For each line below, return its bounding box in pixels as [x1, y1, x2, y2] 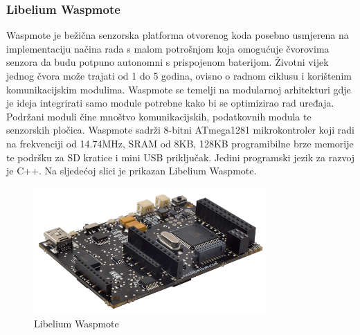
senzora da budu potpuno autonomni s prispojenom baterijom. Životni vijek [6, 55, 329, 69]
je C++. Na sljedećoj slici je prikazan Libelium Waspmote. [6, 163, 257, 178]
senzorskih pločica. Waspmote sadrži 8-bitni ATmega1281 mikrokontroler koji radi [6, 123, 355, 137]
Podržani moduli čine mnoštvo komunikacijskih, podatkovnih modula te [6, 109, 312, 123]
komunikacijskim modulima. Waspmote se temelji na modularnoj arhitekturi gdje [6, 82, 351, 96]
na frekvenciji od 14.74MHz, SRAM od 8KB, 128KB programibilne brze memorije [6, 136, 354, 150]
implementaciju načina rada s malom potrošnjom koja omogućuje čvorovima [6, 41, 330, 55]
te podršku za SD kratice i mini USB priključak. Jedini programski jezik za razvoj [6, 150, 355, 164]
